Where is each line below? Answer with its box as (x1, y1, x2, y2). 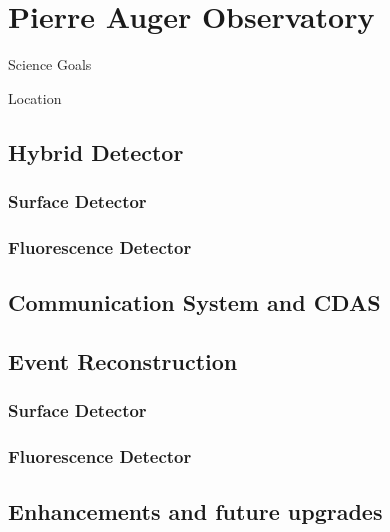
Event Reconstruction (8, 345, 238, 376)
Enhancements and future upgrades (8, 496, 383, 527)
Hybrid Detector (8, 136, 184, 167)
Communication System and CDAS (8, 287, 381, 318)
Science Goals (8, 54, 92, 75)
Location (8, 87, 62, 108)
